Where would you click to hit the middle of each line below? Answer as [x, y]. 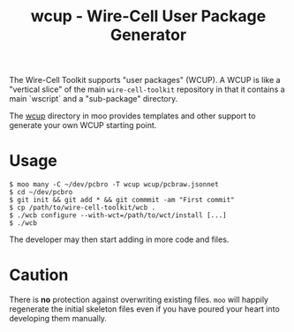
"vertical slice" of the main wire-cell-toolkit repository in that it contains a [147, 89]
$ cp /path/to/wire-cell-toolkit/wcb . [83, 208]
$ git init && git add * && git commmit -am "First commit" [122, 200]
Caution [39, 275]
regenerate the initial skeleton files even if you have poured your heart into [144, 309]
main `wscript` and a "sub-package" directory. [94, 99]
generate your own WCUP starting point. [83, 125]
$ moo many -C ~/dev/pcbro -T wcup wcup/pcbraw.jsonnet [114, 185]
